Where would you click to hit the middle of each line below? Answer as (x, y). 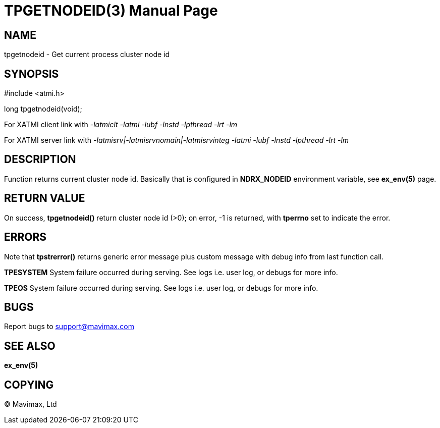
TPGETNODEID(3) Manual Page (111, 11)
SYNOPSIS (32, 74)
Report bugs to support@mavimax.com (69, 327)
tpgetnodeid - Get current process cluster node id (87, 55)
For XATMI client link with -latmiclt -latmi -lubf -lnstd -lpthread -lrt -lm (121, 125)
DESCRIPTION (40, 159)
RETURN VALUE (45, 198)
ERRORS (25, 237)
